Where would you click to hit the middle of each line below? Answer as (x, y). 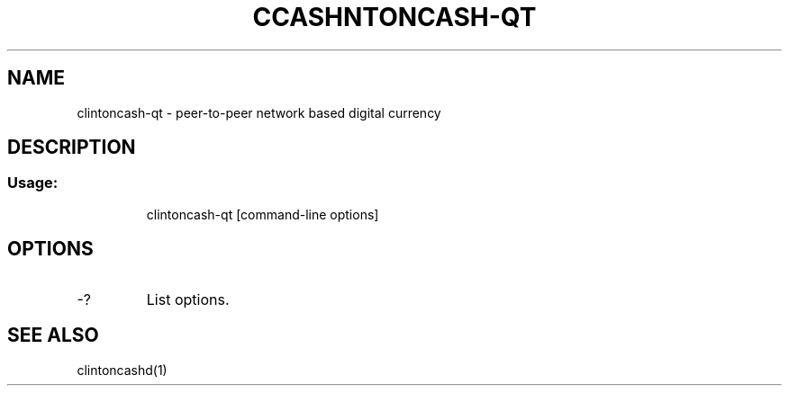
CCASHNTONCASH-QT (394, 17)
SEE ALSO (53, 335)
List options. (188, 299)
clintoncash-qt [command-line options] (263, 214)
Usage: (33, 183)
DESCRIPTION (72, 147)
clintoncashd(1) (122, 370)
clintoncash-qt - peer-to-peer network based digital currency (259, 112)
